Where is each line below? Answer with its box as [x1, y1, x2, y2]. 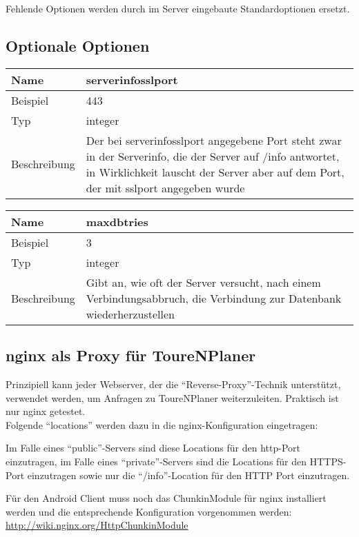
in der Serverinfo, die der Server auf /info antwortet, [86, 148, 340, 164]
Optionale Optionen [6, 34, 150, 56]
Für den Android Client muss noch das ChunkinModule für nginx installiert [6, 491, 327, 505]
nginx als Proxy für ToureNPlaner [6, 345, 256, 366]
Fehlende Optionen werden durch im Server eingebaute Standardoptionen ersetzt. [6, 1, 350, 15]
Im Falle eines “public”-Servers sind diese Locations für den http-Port [6, 440, 300, 455]
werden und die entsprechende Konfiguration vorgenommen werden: [6, 504, 292, 518]
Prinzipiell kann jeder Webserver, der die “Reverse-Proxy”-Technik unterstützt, [6, 377, 341, 391]
